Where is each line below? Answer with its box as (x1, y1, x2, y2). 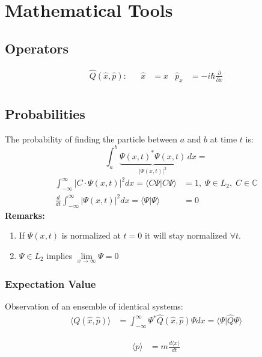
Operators (5, 38, 69, 57)
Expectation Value (5, 276, 96, 291)
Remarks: (5, 209, 45, 221)
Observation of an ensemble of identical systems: (5, 300, 183, 313)
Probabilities (5, 105, 85, 123)
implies (46, 249, 73, 261)
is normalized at (61, 229, 121, 242)
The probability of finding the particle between (5, 132, 178, 145)
